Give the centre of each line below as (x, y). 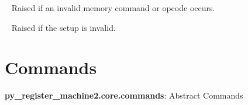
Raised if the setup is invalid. (63, 27)
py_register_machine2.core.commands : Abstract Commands (124, 95)
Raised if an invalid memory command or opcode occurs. (113, 8)
